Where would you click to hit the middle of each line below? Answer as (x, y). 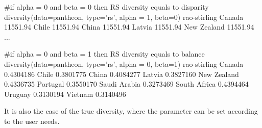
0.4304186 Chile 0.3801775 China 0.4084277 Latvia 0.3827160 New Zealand (122, 74)
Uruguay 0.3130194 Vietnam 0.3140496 (65, 94)
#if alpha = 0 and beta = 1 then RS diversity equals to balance (104, 54)
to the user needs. (32, 121)
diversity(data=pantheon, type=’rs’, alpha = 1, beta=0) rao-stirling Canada (124, 17)
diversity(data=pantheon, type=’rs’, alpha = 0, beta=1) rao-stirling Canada (124, 63)
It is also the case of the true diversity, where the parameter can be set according (131, 111)
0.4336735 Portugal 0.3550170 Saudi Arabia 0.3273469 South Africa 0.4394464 (126, 84)
